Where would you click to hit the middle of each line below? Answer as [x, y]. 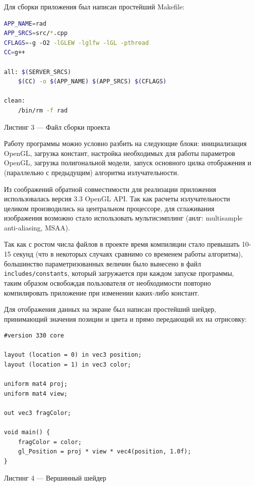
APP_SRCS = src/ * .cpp [36, 33]
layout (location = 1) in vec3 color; [68, 365]
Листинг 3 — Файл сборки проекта [57, 127]
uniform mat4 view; [36, 393]
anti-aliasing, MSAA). [37, 227]
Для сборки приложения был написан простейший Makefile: [94, 6]
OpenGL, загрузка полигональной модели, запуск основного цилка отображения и [128, 163]
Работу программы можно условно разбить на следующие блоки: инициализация [125, 143]
